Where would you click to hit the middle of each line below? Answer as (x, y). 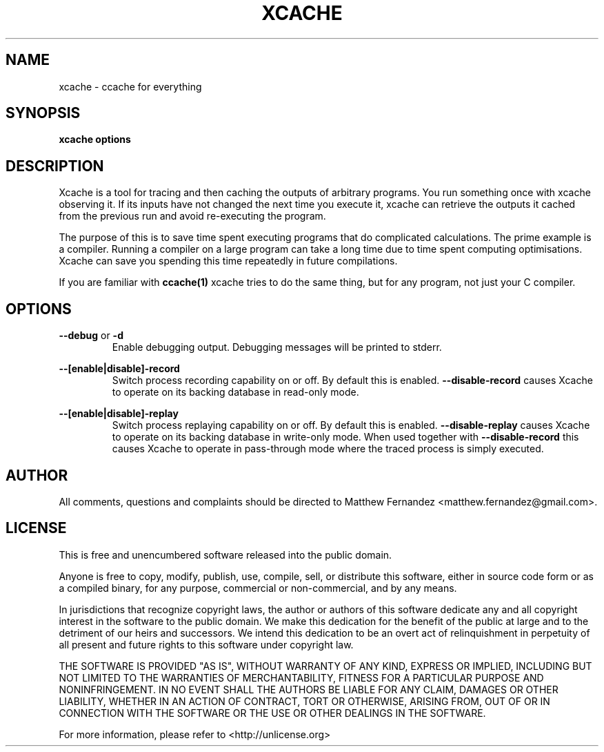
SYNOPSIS (43, 113)
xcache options (95, 139)
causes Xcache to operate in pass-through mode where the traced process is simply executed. (328, 449)
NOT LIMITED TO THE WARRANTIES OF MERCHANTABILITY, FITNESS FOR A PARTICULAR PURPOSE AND (301, 677)
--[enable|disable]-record (119, 369)
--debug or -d (91, 336)
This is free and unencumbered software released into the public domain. (225, 555)
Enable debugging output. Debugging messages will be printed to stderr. (277, 347)
